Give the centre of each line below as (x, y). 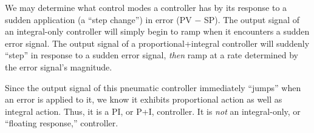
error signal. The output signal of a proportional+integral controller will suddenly (157, 43)
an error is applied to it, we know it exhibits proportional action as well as (144, 99)
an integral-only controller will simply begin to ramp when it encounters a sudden (157, 31)
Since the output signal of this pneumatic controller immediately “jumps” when (153, 87)
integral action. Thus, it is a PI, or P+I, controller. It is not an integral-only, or (153, 111)
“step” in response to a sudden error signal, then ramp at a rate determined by (152, 55)
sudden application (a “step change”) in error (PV (98, 19)
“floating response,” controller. (62, 123)
